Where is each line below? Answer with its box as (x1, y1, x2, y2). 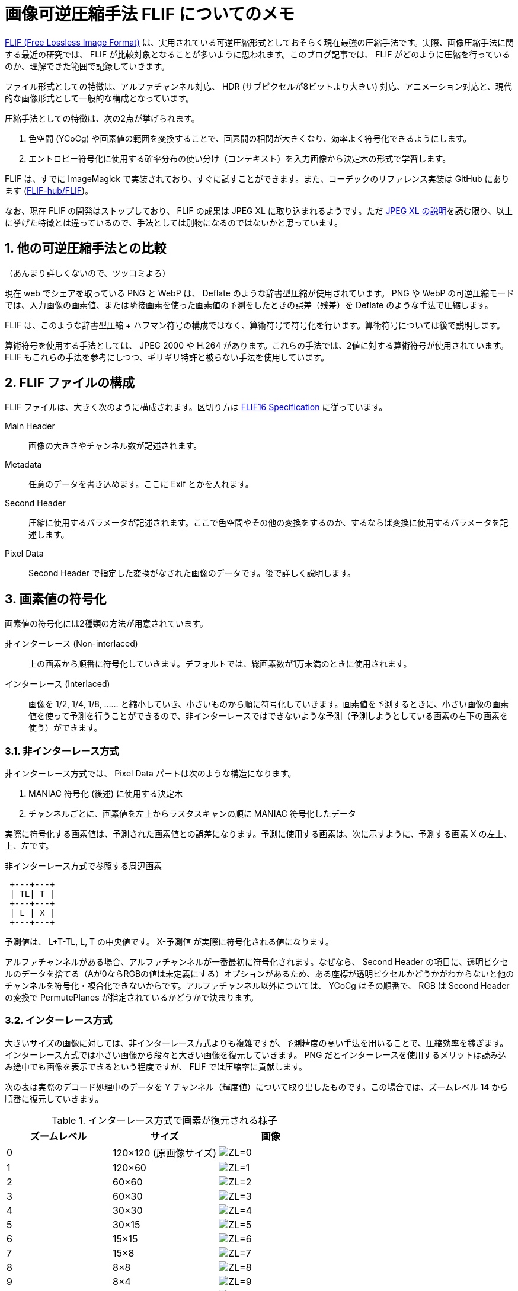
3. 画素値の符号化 (5, 591, 107, 606)
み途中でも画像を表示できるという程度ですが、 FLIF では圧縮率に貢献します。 (5, 1061, 308, 1072)
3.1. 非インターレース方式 (5, 744, 119, 757)
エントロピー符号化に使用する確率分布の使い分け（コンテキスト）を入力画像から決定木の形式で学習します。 (28, 153, 451, 164)
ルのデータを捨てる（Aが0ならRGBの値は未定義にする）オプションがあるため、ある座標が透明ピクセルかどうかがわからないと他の (5, 969, 514, 979)
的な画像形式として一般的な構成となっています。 (5, 92, 194, 103)
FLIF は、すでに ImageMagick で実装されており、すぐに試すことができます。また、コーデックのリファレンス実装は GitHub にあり (5, 173, 510, 184)
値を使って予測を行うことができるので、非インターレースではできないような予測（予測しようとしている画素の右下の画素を (28, 711, 509, 721)
